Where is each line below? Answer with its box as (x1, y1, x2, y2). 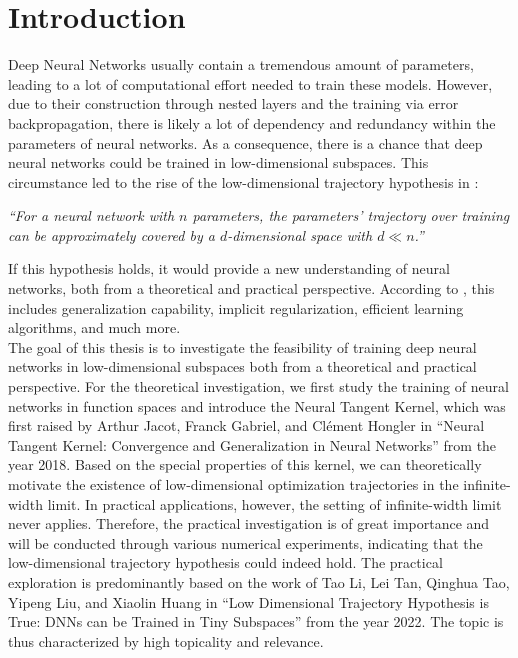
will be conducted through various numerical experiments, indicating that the (8, 532, 483, 553)
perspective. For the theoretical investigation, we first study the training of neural (8, 376, 509, 397)
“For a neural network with (8, 205, 175, 226)
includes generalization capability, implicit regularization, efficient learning (8, 297, 464, 318)
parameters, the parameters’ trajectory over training (192, 205, 510, 226)
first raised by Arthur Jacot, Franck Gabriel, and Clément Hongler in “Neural (8, 415, 485, 436)
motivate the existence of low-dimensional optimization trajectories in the (8, 474, 459, 494)
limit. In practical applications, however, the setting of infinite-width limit (47, 493, 502, 514)
